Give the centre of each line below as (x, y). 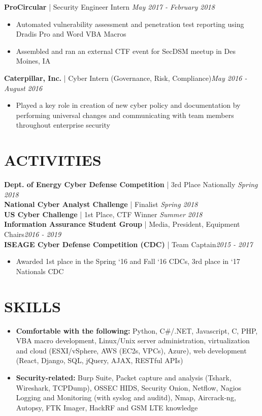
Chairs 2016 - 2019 (33, 234)
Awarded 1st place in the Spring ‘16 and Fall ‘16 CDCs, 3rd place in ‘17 (128, 261)
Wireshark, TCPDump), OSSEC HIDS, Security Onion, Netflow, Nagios (129, 387)
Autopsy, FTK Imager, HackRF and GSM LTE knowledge (107, 407)
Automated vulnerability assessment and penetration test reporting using (130, 24)
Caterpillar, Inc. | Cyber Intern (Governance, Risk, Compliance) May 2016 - (126, 78)
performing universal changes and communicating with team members (125, 115)
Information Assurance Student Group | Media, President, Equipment (122, 224)
